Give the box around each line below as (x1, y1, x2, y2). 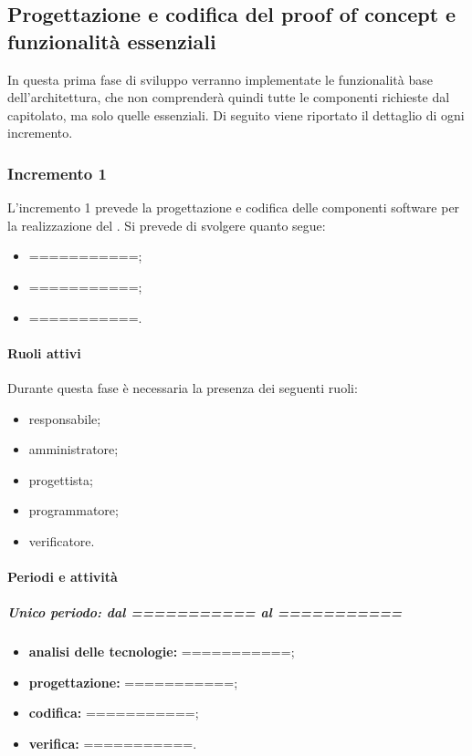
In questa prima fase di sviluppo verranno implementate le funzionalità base (7, 69, 433, 88)
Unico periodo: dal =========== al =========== (7, 603, 403, 622)
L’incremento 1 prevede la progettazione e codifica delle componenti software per (7, 198, 460, 217)
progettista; (28, 470, 93, 489)
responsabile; (28, 409, 101, 428)
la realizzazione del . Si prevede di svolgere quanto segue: (7, 215, 326, 234)
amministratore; (28, 440, 119, 459)
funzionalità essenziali (7, 26, 216, 55)
